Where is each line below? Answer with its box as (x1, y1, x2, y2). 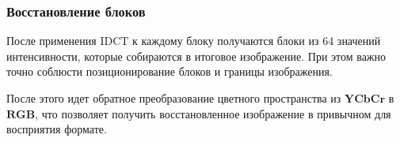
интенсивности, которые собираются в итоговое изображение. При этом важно (6, 47, 387, 64)
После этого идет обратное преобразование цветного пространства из (6, 90, 341, 106)
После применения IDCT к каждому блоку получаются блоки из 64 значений (6, 32, 381, 49)
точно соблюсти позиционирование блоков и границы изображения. (6, 63, 333, 80)
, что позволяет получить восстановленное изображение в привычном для (35, 105, 391, 121)
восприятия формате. (6, 121, 107, 137)
